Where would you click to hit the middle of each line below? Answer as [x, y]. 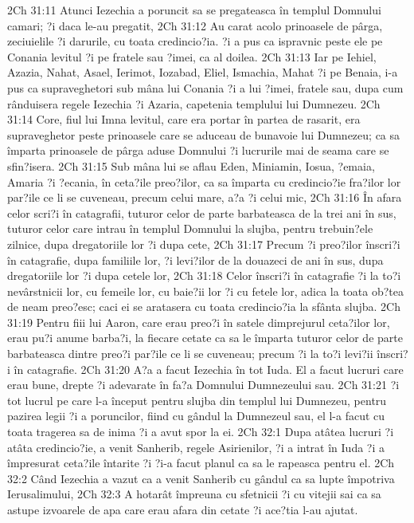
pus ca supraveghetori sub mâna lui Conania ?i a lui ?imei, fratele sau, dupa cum [205, 87]
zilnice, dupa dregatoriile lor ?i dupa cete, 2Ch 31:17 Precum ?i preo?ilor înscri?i [204, 244]
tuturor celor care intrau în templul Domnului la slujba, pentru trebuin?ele [190, 228]
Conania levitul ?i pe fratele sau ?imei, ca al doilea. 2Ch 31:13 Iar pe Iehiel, [192, 56]
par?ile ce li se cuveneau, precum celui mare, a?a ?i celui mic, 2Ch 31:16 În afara [205, 197]
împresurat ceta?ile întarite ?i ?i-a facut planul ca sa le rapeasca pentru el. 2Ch [201, 463]
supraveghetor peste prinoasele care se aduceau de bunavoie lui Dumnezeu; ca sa [204, 134]
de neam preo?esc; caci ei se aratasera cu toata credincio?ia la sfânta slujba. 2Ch [204, 307]
